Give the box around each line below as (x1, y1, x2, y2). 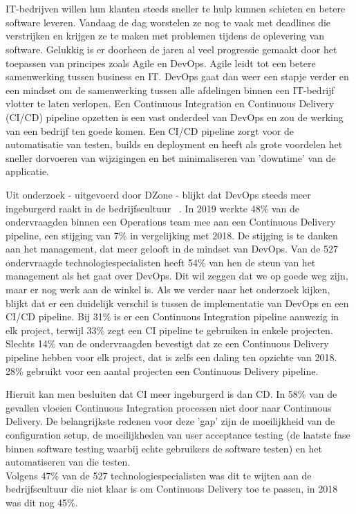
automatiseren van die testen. (6, 455, 131, 469)
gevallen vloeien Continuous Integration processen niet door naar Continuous (6, 400, 332, 414)
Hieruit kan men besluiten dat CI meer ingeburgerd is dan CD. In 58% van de (6, 387, 337, 401)
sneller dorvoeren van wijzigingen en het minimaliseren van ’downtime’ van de (6, 150, 336, 165)
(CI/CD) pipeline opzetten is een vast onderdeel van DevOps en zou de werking (6, 109, 344, 124)
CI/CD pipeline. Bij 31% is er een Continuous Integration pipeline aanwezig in (6, 309, 339, 324)
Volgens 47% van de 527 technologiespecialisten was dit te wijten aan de (6, 468, 312, 482)
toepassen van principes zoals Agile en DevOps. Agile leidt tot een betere (6, 55, 316, 70)
